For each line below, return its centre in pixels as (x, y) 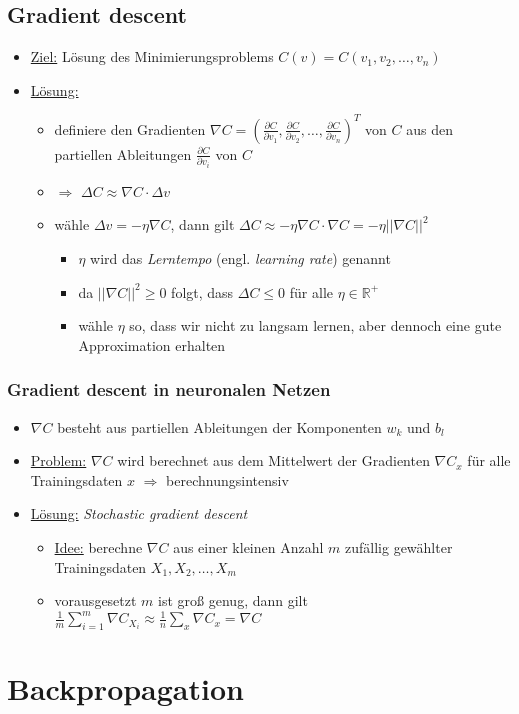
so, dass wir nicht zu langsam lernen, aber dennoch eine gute (315, 325)
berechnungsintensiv (227, 479)
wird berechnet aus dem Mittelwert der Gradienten (273, 460)
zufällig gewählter (399, 547)
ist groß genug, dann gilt (233, 600)
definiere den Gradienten (130, 128)
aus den (429, 128)
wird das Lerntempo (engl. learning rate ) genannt (240, 258)
